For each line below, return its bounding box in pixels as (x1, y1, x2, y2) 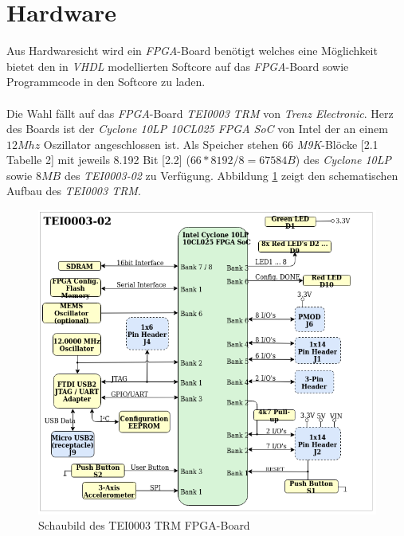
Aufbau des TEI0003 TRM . (6, 182, 141, 199)
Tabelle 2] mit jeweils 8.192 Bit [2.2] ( (6, 151, 190, 168)
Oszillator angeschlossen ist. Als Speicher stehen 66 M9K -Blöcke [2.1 (43, 135, 379, 152)
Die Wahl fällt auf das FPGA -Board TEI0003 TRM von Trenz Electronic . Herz (6, 104, 394, 121)
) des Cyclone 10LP (295, 151, 392, 168)
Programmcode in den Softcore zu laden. (6, 73, 206, 90)
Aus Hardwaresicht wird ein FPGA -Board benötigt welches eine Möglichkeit (6, 42, 378, 59)
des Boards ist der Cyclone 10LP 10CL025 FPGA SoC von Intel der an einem (6, 120, 388, 137)
